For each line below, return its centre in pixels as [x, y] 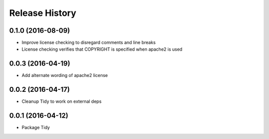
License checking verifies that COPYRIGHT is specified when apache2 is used [102, 49]
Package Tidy [36, 128]
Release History [43, 13]
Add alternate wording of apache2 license [65, 75]
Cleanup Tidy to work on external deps [62, 101]
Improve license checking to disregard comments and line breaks [89, 43]
